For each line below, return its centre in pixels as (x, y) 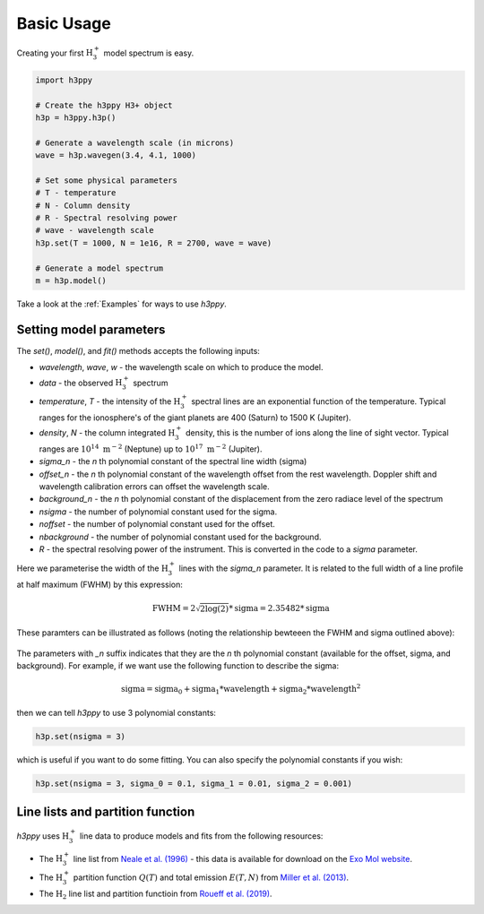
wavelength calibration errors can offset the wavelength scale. (154, 487)
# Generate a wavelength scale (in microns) (135, 142)
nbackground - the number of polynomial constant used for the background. (180, 537)
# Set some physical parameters (107, 180)
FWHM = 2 (174, 608)
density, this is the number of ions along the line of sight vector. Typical (317, 433)
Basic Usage (64, 23)
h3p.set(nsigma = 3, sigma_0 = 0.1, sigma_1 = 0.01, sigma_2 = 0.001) (194, 783)
